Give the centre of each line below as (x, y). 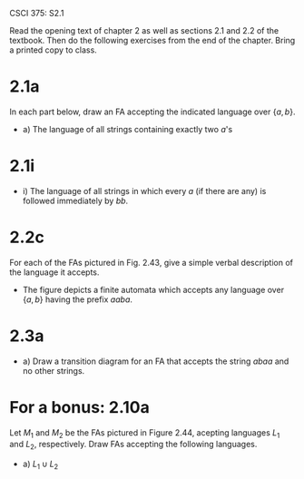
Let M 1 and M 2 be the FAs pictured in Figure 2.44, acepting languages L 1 (145, 433)
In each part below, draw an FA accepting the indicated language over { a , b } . (152, 112)
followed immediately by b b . (75, 200)
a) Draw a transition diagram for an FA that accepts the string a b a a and (156, 361)
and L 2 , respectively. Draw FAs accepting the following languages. (133, 445)
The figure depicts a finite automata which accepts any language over (153, 289)
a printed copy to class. (53, 50)
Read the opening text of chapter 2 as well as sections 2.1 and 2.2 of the (144, 30)
